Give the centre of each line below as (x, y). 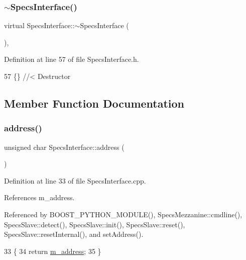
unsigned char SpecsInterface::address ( (64, 147)
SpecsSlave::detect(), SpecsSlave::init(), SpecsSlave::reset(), (95, 224)
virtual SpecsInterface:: (39, 25)
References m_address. (39, 197)
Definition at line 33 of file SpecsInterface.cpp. (75, 180)
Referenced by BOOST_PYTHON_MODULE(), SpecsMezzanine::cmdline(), (123, 214)
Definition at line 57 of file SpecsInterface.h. (72, 59)
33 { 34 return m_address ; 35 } (53, 251)
